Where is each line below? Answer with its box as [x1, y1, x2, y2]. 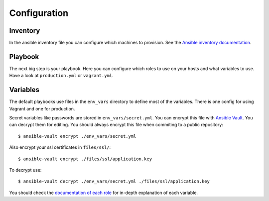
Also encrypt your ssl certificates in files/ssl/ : [9, 144, 111, 150]
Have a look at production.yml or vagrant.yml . [9, 73, 114, 79]
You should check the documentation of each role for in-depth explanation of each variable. [9, 190, 198, 196]
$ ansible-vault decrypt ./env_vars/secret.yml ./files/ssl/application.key [18, 179, 210, 184]
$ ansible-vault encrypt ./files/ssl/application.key [18, 156, 152, 162]
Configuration [9, 7, 69, 18]
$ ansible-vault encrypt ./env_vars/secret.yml [18, 133, 136, 139]
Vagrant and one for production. [9, 105, 75, 111]
